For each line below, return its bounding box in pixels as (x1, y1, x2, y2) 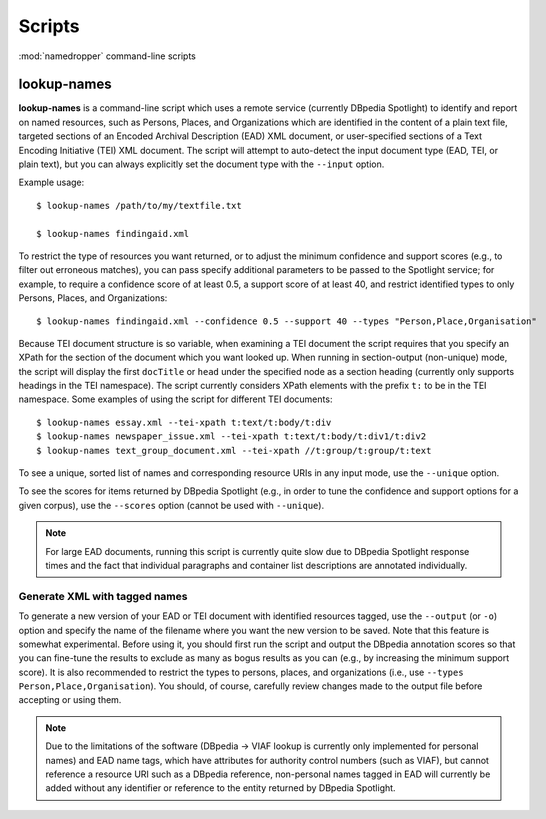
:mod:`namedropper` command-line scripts (18, 50, 197, 62)
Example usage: (18, 176, 85, 189)
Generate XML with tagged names (18, 589, 188, 603)
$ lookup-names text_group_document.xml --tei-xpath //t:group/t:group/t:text (36, 445, 432, 456)
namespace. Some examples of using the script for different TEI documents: (18, 393, 333, 405)
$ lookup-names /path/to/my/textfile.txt (36, 200, 242, 211)
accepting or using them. (18, 694, 122, 706)
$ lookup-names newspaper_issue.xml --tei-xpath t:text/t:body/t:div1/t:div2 (36, 431, 427, 442)
